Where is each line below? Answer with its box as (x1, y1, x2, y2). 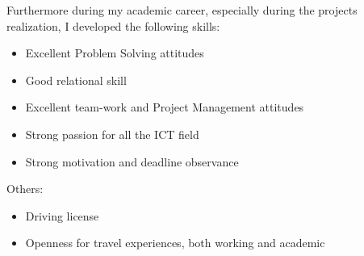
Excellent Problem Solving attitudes (25, 44, 204, 61)
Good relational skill (25, 71, 127, 88)
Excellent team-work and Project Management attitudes (25, 99, 304, 115)
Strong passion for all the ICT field (25, 125, 199, 142)
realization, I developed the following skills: (6, 17, 220, 34)
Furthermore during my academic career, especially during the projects (6, 2, 358, 18)
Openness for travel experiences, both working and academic (25, 234, 325, 251)
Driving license (25, 207, 99, 224)
